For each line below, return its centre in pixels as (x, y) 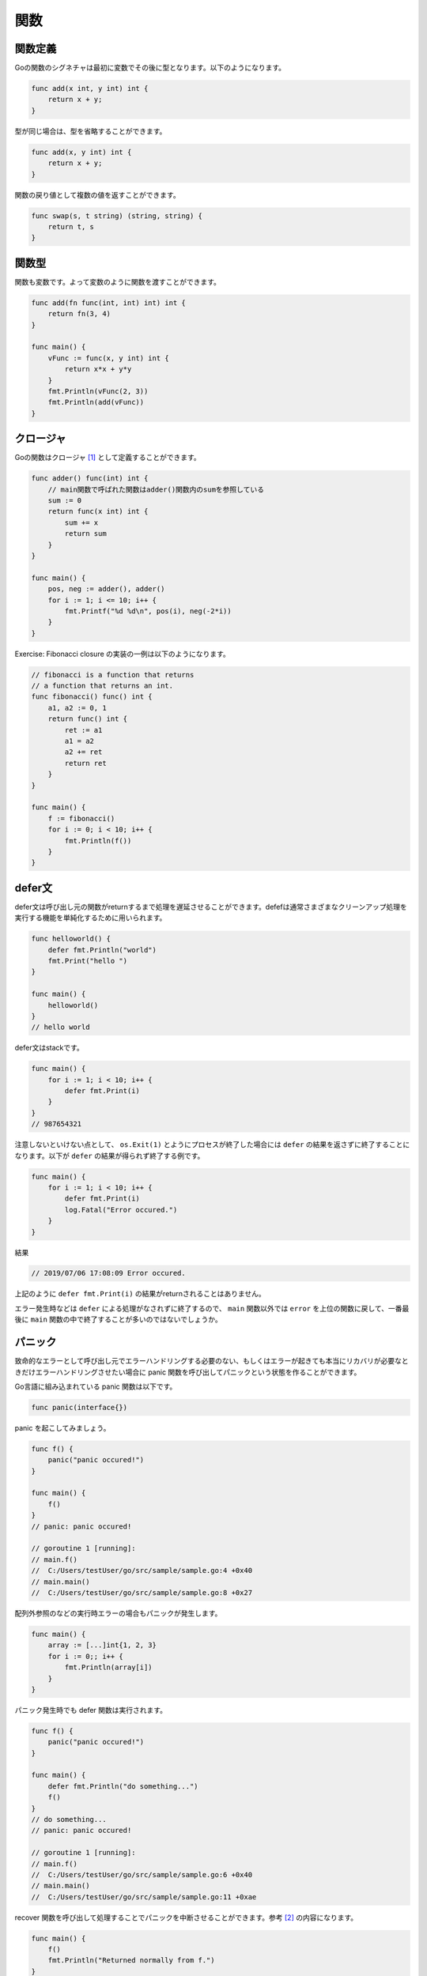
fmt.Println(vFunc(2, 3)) (98, 391)
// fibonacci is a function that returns (113, 675)
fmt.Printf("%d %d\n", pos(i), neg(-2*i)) (148, 611)
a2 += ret (83, 752)
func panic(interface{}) (79, 1407)
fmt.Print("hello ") (88, 961)
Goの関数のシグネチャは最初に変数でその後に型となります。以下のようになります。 (150, 68)
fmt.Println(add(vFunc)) (96, 402)
